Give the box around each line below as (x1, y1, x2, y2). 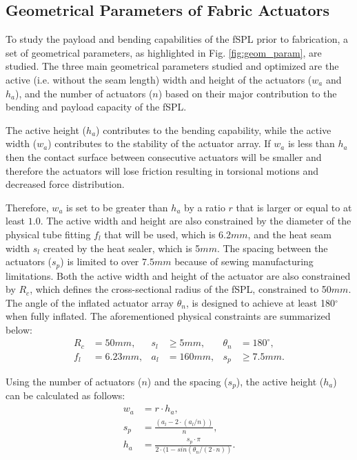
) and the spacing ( (147, 374, 228, 388)
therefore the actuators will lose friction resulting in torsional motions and (6, 163, 319, 178)
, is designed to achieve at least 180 (185, 295, 335, 309)
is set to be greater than (66, 200, 168, 214)
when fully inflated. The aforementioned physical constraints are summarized (6, 309, 331, 323)
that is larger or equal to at (236, 200, 352, 214)
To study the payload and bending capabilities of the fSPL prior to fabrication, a (6, 32, 348, 46)
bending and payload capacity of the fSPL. (6, 99, 187, 114)
